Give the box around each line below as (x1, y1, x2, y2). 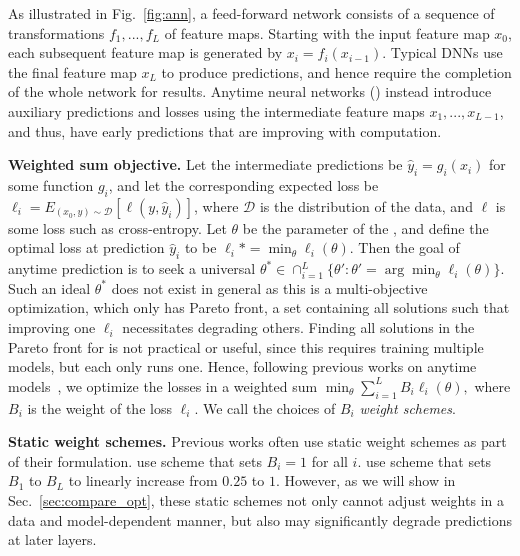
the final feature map (8, 61, 137, 82)
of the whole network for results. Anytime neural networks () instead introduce (8, 81, 492, 102)
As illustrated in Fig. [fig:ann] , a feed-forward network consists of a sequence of (8, 3, 495, 23)
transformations (8, 22, 105, 43)
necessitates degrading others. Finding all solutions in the (122, 317, 475, 338)
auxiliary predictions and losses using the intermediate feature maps (8, 100, 425, 121)
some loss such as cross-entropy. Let (8, 217, 227, 238)
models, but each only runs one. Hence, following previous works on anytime (8, 356, 477, 377)
